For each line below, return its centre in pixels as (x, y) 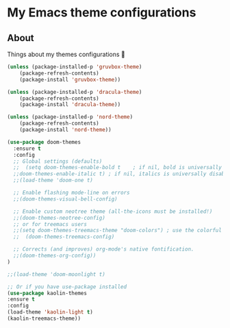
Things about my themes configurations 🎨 (66, 54)
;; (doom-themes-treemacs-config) (64, 237)
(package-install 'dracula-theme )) (70, 105)
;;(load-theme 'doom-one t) (53, 180)
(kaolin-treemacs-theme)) (44, 318)
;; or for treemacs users (50, 224)
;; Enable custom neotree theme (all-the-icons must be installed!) (113, 211)
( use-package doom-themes (44, 142)
